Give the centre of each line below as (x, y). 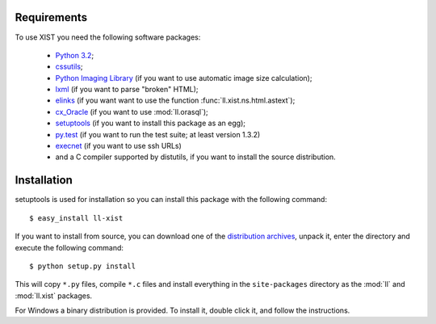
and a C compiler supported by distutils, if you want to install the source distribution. (196, 157)
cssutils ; (69, 67)
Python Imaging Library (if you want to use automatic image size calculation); (184, 78)
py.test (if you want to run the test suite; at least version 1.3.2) (158, 134)
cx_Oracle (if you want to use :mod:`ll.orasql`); (132, 112)
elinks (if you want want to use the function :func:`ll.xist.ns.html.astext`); (175, 100)
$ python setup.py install (83, 266)
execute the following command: (69, 247)
